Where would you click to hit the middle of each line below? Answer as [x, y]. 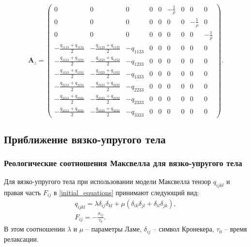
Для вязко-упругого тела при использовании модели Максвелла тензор [108, 181]
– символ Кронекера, [184, 229]
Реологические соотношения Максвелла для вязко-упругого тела [123, 163]
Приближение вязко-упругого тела [85, 139]
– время [236, 229]
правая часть [22, 192]
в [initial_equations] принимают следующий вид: [126, 192]
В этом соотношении [35, 229]
